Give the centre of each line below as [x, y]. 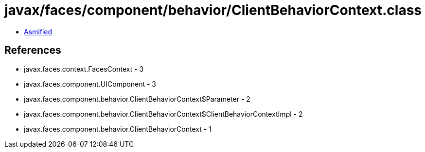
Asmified [38, 31]
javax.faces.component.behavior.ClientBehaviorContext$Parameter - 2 [137, 99]
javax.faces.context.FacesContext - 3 [84, 69]
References [33, 50]
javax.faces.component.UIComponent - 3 [90, 84]
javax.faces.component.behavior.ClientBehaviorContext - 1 [118, 129]
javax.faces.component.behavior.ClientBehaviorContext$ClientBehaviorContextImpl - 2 [163, 114]
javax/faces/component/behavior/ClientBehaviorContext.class [213, 10]
